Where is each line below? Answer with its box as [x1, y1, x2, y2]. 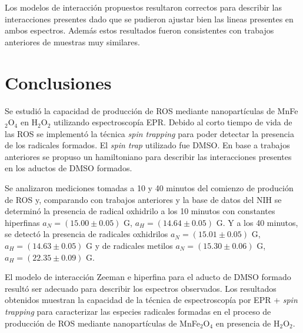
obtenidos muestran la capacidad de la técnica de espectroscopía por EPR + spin [5, 294, 298, 306]
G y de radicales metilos [86, 239, 173, 252]
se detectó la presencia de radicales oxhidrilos [5, 228, 168, 240]
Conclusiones [5, 70, 112, 94]
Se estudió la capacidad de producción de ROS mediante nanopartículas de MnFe [5, 104, 298, 116]
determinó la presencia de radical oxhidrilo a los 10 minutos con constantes [5, 205, 275, 217]
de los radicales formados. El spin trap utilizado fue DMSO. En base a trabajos [5, 139, 290, 151]
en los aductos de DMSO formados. [5, 162, 132, 174]
